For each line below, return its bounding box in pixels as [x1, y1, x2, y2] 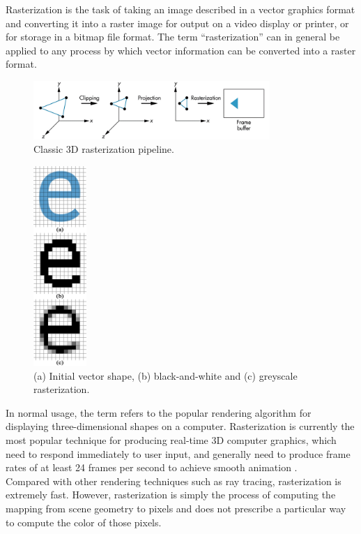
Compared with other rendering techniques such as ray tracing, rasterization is [6, 473, 341, 488]
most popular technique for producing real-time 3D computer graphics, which [6, 432, 337, 447]
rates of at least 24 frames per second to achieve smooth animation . [6, 460, 298, 475]
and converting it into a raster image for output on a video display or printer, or [6, 15, 349, 30]
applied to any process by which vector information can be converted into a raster [6, 43, 356, 57]
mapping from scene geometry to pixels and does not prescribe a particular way [6, 500, 346, 515]
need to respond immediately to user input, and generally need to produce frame [6, 446, 351, 461]
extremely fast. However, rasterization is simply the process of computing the [6, 487, 336, 502]
